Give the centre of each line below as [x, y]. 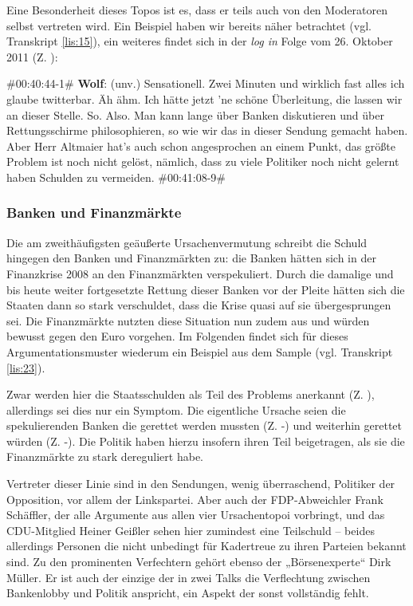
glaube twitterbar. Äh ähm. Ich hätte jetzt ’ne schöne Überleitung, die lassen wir [205, 98]
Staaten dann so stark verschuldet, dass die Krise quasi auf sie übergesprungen [199, 305]
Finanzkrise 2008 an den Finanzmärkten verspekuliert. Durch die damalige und [200, 273]
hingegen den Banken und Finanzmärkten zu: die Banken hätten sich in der [191, 258]
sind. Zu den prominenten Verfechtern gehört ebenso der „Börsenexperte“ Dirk [199, 562]
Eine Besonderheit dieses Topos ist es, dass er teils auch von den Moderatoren [197, 10]
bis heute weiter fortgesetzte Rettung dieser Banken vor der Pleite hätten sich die [206, 289]
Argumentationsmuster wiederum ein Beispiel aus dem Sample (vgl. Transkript [200, 351]
